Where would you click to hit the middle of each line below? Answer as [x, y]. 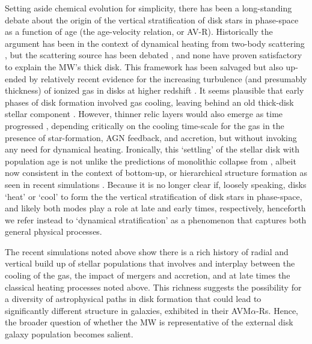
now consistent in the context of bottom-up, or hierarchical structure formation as [156, 173]
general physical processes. [54, 231]
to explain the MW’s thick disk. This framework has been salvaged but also [144, 66]
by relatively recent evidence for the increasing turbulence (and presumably [168, 78]
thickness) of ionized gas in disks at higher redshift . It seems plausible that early [154, 90]
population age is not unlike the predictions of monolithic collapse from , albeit [151, 161]
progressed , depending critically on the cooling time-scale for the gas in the [145, 125]
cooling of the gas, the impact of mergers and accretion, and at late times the [148, 275]
